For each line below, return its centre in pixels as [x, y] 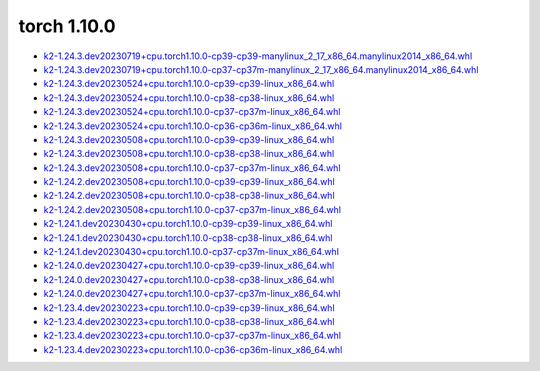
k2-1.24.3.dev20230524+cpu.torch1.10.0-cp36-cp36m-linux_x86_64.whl [192, 126]
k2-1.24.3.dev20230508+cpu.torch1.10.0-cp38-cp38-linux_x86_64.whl [189, 154]
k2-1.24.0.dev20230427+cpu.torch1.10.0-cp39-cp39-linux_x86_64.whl [189, 266]
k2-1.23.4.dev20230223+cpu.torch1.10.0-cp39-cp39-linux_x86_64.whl [189, 307]
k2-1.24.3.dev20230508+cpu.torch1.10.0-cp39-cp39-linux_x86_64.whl [189, 139]
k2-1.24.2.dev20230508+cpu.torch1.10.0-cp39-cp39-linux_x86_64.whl [189, 182]
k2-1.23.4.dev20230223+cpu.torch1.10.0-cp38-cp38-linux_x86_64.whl [189, 321]
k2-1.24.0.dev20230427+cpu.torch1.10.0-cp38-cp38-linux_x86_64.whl [189, 279]
